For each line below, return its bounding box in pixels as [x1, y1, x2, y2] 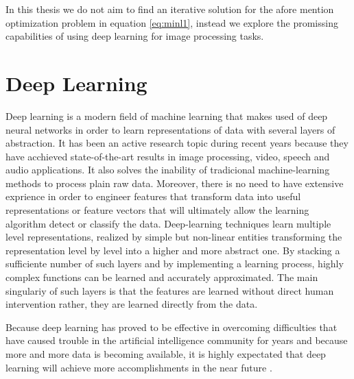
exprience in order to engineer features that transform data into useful [5, 189, 301, 204]
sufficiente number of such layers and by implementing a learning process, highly [5, 256, 344, 271]
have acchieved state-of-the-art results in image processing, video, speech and [5, 149, 330, 163]
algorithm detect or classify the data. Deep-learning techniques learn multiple [5, 216, 331, 230]
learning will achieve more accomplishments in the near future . [5, 360, 272, 374]
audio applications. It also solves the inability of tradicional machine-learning [5, 162, 330, 177]
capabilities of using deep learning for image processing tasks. [5, 29, 264, 43]
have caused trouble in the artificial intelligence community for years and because [5, 333, 348, 347]
